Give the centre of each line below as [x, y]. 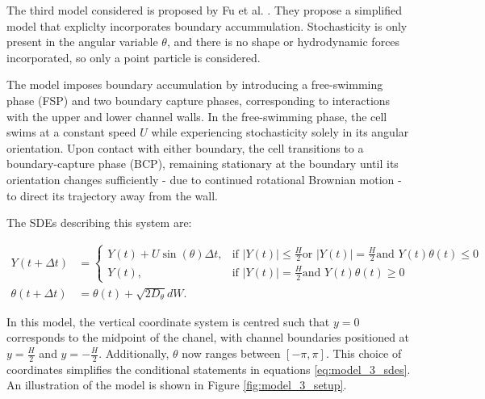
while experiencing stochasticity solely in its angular [280, 132]
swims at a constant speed [71, 132]
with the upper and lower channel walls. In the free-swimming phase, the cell [197, 116]
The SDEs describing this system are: [99, 223]
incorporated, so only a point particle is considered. [134, 57]
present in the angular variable [82, 42]
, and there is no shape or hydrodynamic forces [283, 42]
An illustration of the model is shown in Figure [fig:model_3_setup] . [177, 385]
